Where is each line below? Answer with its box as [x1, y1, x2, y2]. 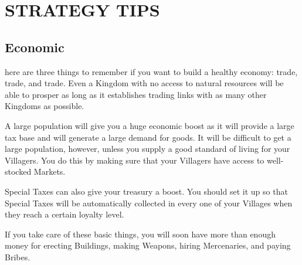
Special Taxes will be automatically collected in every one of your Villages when [5, 196, 293, 209]
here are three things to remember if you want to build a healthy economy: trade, [5, 65, 298, 77]
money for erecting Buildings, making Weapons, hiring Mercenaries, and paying [5, 239, 291, 252]
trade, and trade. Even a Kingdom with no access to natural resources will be [5, 77, 284, 89]
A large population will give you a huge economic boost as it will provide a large [5, 119, 294, 131]
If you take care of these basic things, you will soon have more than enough [5, 227, 276, 240]
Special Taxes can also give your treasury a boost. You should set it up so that [5, 185, 288, 197]
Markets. [33, 165, 66, 178]
